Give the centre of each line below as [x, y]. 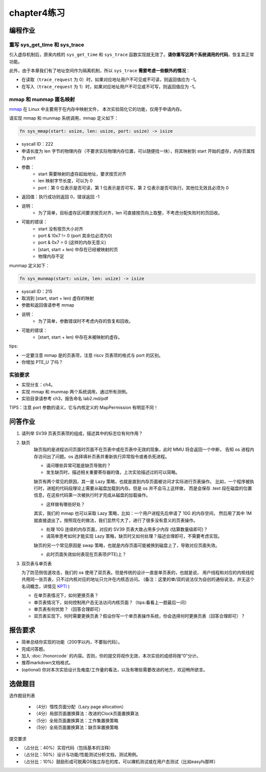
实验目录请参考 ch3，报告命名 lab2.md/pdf [65, 399]
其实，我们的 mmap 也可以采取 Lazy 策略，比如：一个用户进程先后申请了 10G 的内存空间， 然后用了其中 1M [143, 513]
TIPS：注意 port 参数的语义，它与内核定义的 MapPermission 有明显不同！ [84, 408]
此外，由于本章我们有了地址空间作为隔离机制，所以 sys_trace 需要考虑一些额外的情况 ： [100, 71]
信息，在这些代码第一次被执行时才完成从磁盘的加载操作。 [92, 495]
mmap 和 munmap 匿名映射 [42, 99]
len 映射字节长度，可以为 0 [66, 181]
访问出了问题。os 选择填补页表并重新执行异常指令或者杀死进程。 [103, 456]
